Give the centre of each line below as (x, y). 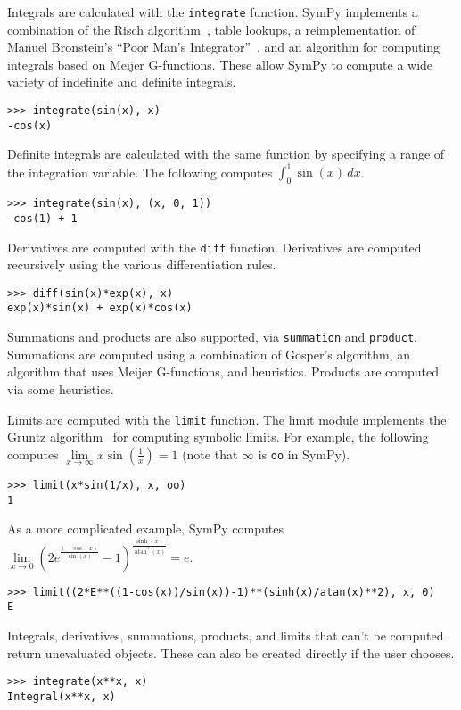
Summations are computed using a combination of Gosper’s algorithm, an (209, 354)
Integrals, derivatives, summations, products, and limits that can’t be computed (226, 635)
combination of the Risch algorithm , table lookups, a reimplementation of (211, 29)
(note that (210, 454)
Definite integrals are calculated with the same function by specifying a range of (226, 154)
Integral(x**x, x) (62, 696)
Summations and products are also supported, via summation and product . (212, 337)
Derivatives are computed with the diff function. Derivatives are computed (214, 247)
